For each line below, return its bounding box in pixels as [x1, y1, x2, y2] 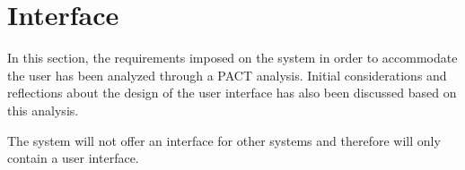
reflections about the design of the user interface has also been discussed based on [7, 83, 457, 102]
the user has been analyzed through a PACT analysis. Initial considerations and [7, 65, 447, 84]
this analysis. [7, 100, 79, 119]
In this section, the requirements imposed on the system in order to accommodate [7, 48, 458, 67]
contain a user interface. [7, 149, 139, 167]
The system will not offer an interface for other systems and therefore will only [7, 131, 441, 149]
